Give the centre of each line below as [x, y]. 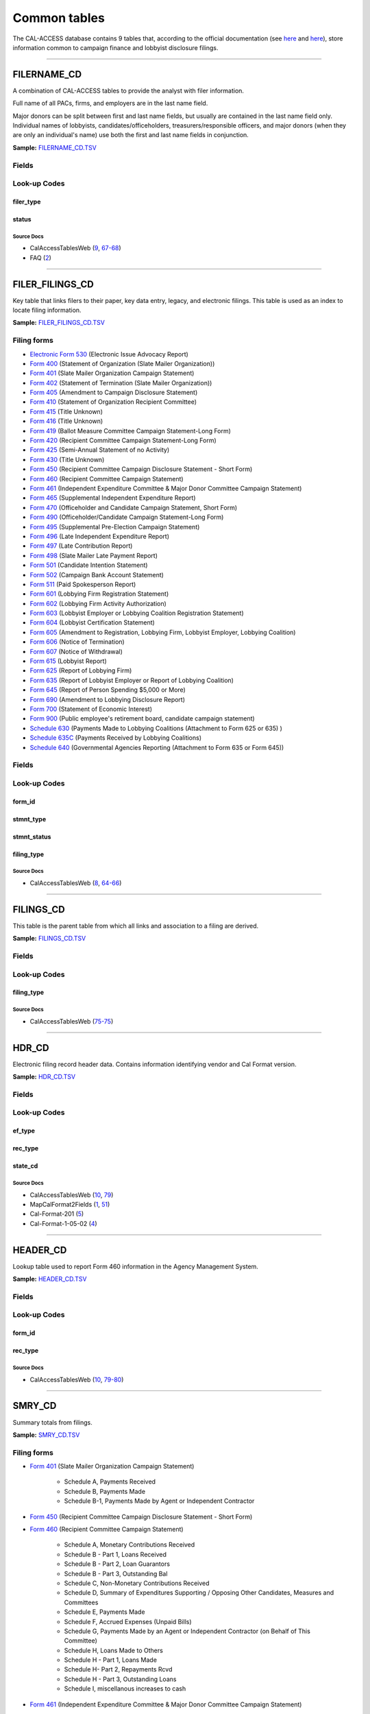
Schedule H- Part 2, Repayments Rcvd [118, 1669]
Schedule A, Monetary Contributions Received [129, 1545]
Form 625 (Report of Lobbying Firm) [81, 671]
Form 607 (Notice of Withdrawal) [76, 651]
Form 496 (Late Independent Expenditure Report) [99, 536]
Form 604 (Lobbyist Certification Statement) [92, 623]
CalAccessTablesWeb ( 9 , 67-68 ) [75, 248]
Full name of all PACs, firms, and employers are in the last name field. [110, 104]
